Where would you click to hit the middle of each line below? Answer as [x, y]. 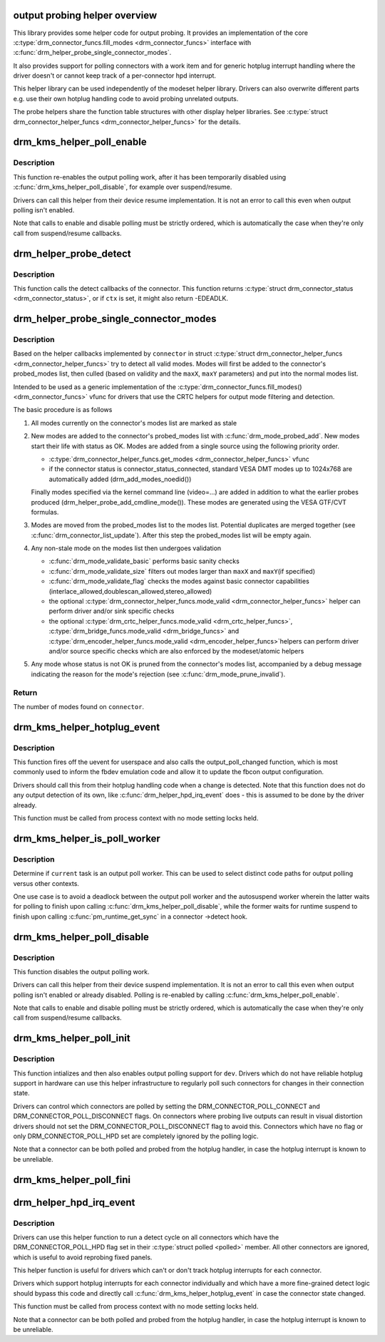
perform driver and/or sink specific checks [112, 611]
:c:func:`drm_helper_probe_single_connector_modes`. [92, 53]
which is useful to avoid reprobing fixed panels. [83, 1257]
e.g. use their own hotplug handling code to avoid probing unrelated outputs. [126, 98]
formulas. [45, 512]
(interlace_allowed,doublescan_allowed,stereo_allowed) [130, 591]
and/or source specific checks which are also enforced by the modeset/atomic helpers [176, 651]
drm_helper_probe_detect [72, 253]
